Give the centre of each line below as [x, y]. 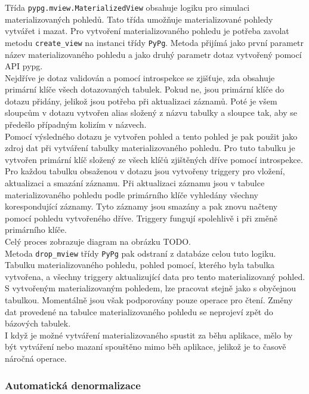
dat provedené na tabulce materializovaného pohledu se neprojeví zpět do [139, 311]
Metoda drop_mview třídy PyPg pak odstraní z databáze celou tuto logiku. [140, 253]
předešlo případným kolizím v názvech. [76, 124]
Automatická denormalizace [73, 385]
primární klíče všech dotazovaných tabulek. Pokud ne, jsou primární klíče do [145, 89]
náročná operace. [36, 358]
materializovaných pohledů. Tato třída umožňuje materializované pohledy [139, 19]
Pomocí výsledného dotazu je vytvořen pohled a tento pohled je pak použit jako [151, 136]
